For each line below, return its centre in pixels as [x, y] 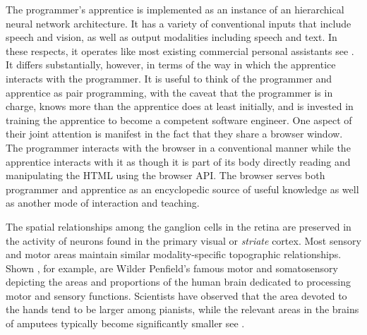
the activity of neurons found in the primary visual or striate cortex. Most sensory [183, 240]
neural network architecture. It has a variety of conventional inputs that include [179, 23]
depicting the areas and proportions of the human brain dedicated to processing [178, 282]
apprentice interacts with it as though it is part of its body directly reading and [178, 161]
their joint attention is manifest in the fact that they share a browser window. [174, 134]
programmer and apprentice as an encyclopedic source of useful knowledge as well [182, 189]
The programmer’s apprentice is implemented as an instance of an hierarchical [175, 9]
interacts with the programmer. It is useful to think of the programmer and [169, 78]
